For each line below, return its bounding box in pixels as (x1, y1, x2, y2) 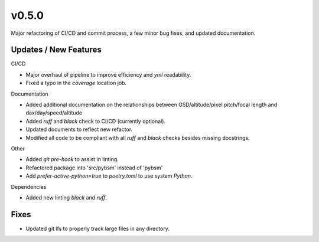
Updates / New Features (11, 45, 102, 55)
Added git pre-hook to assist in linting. (25, 156, 119, 163)
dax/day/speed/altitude (25, 109, 83, 116)
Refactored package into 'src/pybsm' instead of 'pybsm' (25, 164, 163, 171)
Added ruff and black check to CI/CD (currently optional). (25, 117, 165, 125)
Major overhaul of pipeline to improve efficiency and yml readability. (25, 71, 191, 78)
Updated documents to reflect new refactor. (25, 126, 133, 133)
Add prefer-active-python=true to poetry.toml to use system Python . (25, 172, 193, 179)
